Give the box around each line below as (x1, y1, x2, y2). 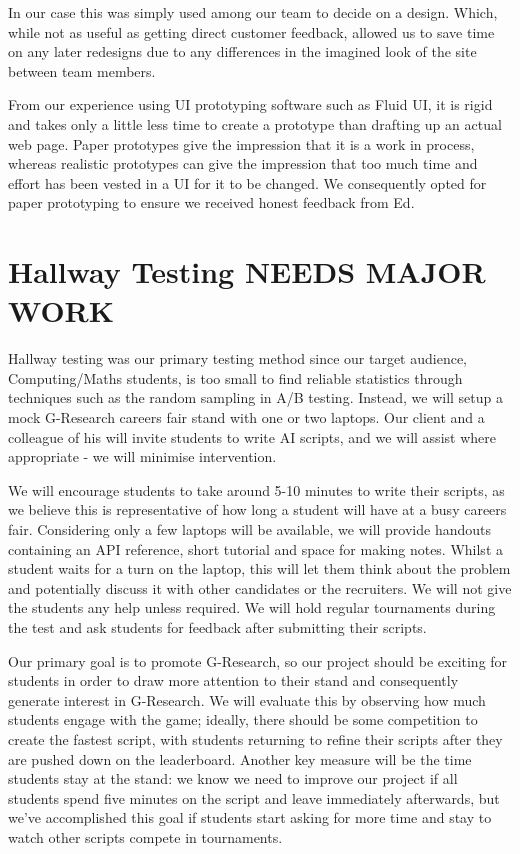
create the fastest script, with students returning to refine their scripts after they (8, 728, 503, 749)
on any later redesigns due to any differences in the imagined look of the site (8, 41, 477, 62)
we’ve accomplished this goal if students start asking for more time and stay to (8, 807, 492, 828)
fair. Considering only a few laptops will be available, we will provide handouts (8, 519, 491, 539)
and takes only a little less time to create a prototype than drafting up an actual (8, 113, 502, 134)
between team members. (8, 60, 156, 81)
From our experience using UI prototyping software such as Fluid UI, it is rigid (8, 94, 493, 115)
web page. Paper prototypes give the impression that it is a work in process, (8, 133, 475, 154)
